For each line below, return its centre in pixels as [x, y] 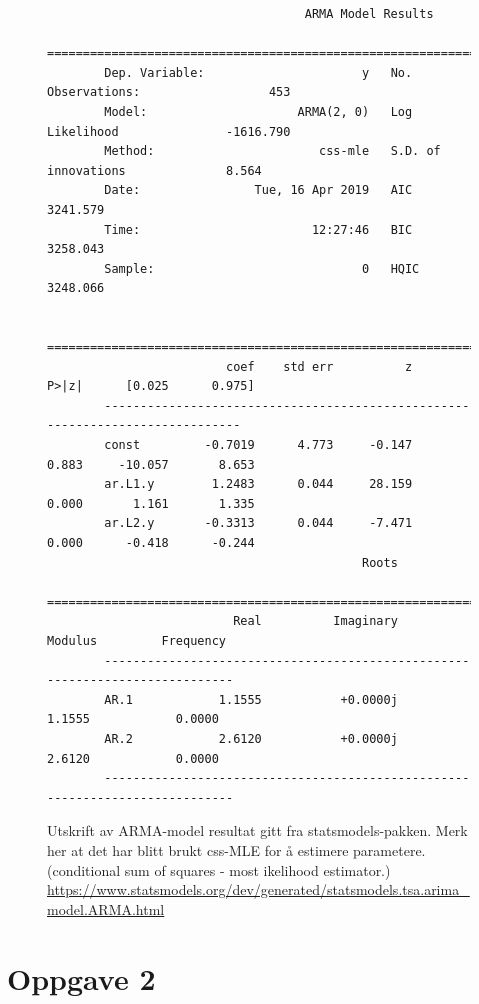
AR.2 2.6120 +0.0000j [251, 738]
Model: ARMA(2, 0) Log [258, 111]
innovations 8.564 [154, 170]
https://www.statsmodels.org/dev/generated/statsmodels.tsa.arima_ [258, 889]
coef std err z [319, 366]
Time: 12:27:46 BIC [258, 229]
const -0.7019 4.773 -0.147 [258, 445]
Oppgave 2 [81, 977]
